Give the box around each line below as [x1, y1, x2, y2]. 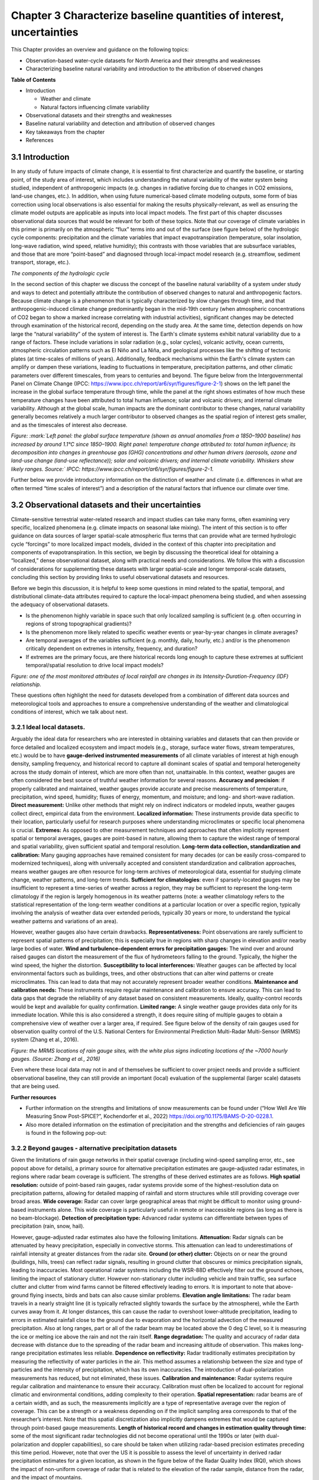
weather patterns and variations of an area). [11, 918, 118, 925]
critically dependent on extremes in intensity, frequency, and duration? [25, 645, 198, 652]
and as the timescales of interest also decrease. [11, 421, 128, 429]
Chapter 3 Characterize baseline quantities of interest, [11, 9, 284, 22]
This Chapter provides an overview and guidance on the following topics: [11, 46, 189, 53]
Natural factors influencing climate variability [40, 104, 150, 111]
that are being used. [11, 1083, 60, 1090]
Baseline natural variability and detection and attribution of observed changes [25, 120, 215, 127]
